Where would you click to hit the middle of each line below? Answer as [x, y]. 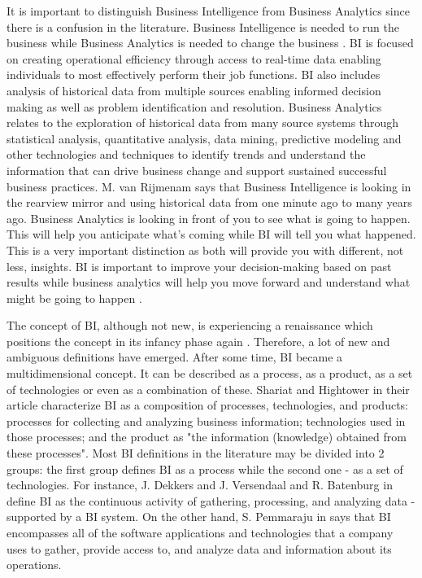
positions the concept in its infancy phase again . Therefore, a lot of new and [198, 341]
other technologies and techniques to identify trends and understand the [186, 154]
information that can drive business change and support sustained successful [197, 170]
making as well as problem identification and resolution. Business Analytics [194, 106]
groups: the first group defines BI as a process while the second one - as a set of [205, 469]
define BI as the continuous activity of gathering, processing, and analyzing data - [211, 500]
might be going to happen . [74, 298]
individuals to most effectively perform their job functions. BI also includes [194, 74]
